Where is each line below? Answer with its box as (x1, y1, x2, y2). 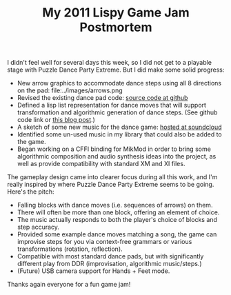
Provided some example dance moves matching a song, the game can (17, 230, 217, 238)
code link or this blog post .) (17, 116, 95, 124)
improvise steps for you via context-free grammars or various (17, 238, 192, 246)
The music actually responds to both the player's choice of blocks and (17, 216, 217, 224)
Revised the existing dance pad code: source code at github (17, 94, 188, 102)
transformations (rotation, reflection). (17, 245, 123, 253)
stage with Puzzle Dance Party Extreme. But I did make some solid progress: (7, 65, 225, 74)
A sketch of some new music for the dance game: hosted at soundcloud (17, 123, 222, 132)
